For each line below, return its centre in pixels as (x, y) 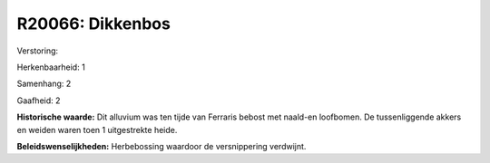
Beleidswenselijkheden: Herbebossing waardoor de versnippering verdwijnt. (162, 146)
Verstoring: (38, 51)
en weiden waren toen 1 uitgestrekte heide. (97, 129)
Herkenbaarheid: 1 (51, 67)
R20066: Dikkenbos (94, 24)
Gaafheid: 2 (39, 101)
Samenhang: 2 (44, 84)
